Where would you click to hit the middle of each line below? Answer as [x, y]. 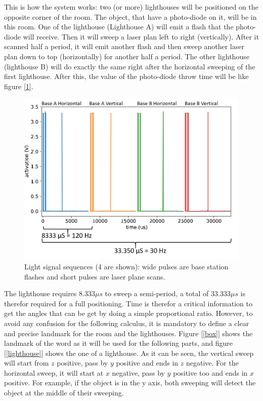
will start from [27, 363]
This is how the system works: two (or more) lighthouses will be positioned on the [131, 7]
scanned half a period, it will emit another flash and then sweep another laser [124, 46]
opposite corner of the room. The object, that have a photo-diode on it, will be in [130, 16]
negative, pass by [138, 372]
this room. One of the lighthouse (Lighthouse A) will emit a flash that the [119, 27]
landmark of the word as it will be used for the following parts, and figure [118, 343]
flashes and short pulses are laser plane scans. [95, 276]
